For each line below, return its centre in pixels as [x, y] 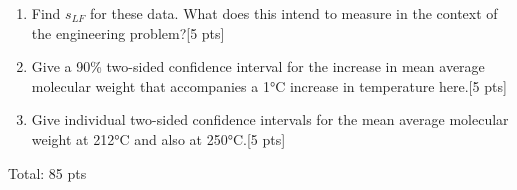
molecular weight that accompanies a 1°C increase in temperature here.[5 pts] [269, 85]
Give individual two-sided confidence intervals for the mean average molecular [270, 119]
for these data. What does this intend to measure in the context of [294, 13]
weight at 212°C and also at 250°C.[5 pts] [158, 138]
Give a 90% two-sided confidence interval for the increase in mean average [258, 66]
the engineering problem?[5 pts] [128, 32]
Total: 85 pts [47, 172]
